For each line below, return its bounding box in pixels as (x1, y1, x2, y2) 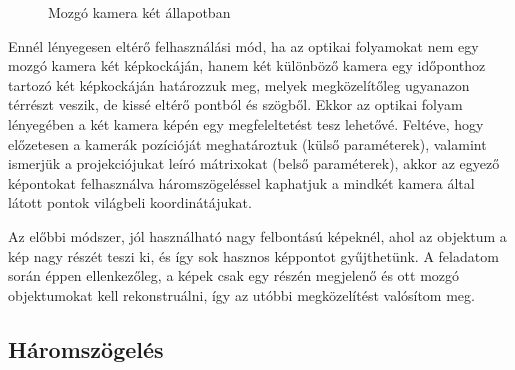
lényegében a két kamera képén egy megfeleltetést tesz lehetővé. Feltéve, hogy (8, 113, 484, 134)
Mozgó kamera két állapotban (48, 2, 231, 22)
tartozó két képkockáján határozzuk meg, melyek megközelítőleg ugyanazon (8, 74, 470, 95)
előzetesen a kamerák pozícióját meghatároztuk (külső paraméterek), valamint (8, 133, 487, 154)
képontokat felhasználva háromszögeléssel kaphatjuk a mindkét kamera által (8, 172, 475, 193)
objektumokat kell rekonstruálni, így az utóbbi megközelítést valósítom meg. (8, 284, 475, 305)
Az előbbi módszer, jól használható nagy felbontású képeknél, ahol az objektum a (8, 225, 507, 246)
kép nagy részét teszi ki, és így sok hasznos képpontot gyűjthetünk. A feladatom (8, 245, 499, 266)
